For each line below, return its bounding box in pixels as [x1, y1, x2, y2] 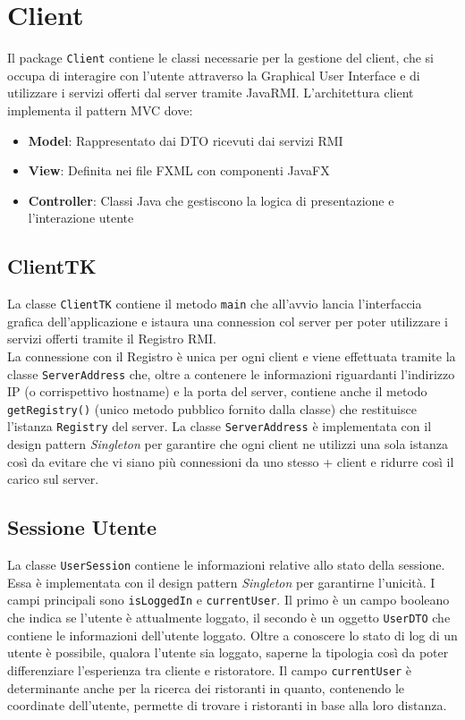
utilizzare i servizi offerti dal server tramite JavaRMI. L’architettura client [7, 83, 414, 102]
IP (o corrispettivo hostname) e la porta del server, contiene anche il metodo [7, 382, 427, 401]
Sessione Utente [7, 513, 157, 541]
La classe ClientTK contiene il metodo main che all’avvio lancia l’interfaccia [7, 294, 422, 313]
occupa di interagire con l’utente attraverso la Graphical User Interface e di [7, 65, 420, 84]
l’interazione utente [28, 208, 134, 227]
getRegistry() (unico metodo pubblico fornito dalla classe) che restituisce [7, 399, 417, 418]
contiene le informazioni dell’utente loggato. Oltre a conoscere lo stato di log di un [7, 625, 458, 644]
